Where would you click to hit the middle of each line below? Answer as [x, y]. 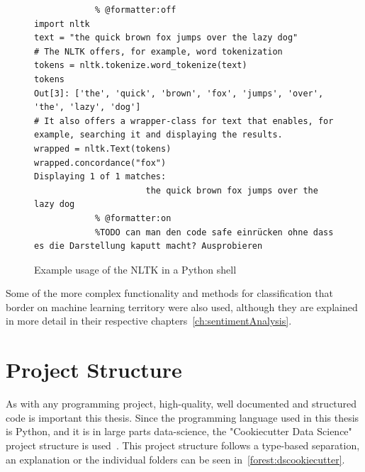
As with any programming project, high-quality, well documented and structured [181, 404]
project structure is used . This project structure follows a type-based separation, [183, 445]
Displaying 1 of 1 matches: [100, 177]
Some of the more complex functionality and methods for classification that [169, 293]
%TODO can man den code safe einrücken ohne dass [214, 232]
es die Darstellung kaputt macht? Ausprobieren [148, 246]
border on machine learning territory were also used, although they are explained [182, 307]
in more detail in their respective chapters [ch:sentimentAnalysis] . [149, 321]
